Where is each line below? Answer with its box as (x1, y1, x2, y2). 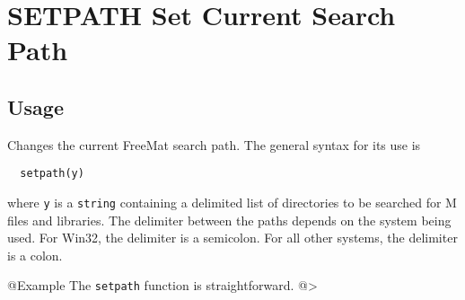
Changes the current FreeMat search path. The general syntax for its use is (7, 135, 421, 154)
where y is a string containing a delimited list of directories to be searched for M (7, 193, 457, 212)
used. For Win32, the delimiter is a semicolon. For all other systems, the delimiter (7, 228, 458, 247)
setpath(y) (20, 167, 84, 181)
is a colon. (7, 245, 63, 264)
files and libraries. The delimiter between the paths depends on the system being (7, 210, 452, 229)
